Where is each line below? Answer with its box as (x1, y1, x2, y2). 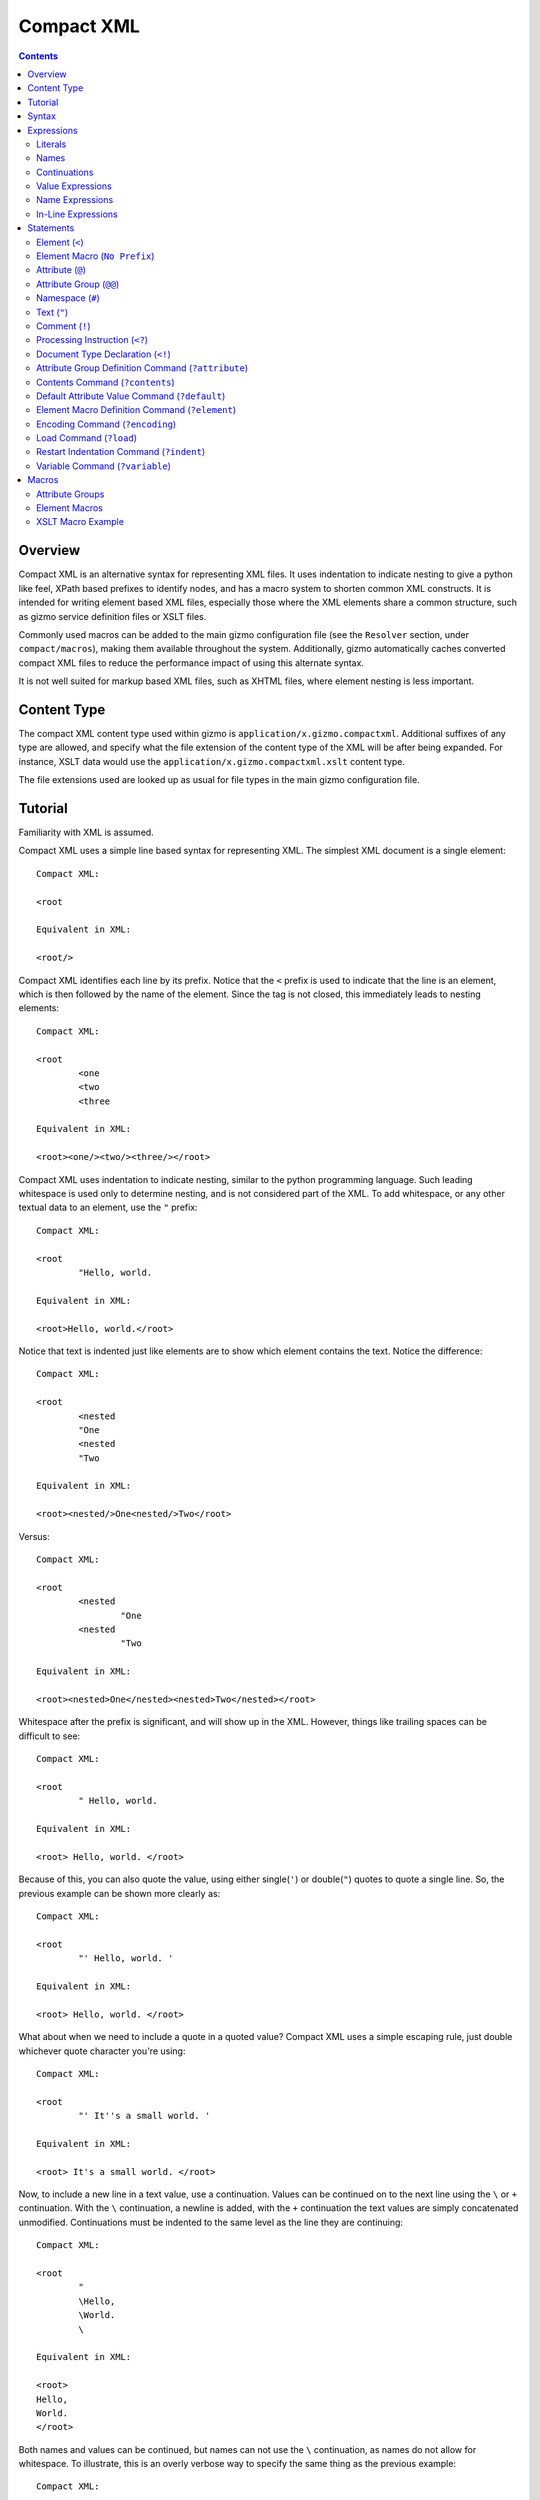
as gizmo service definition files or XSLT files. (18, 610, 207, 622)
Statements (27, 222, 75, 234)
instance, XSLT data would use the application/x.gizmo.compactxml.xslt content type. (18, 755, 405, 767)
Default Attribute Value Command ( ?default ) (36, 390, 226, 402)
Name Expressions (36, 194, 114, 206)
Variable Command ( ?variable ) (36, 460, 172, 472)
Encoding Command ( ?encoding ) (36, 418, 177, 430)
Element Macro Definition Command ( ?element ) (36, 404, 237, 416)
